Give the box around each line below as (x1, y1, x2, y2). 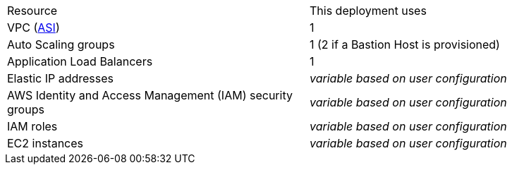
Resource (7, 4, 58, 18)
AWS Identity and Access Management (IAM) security (7, 88, 293, 102)
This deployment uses (310, 4, 427, 18)
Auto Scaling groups (7, 37, 115, 51)
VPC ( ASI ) (7, 20, 60, 35)
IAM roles (7, 119, 58, 133)
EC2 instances (7, 136, 83, 150)
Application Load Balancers (7, 54, 153, 68)
